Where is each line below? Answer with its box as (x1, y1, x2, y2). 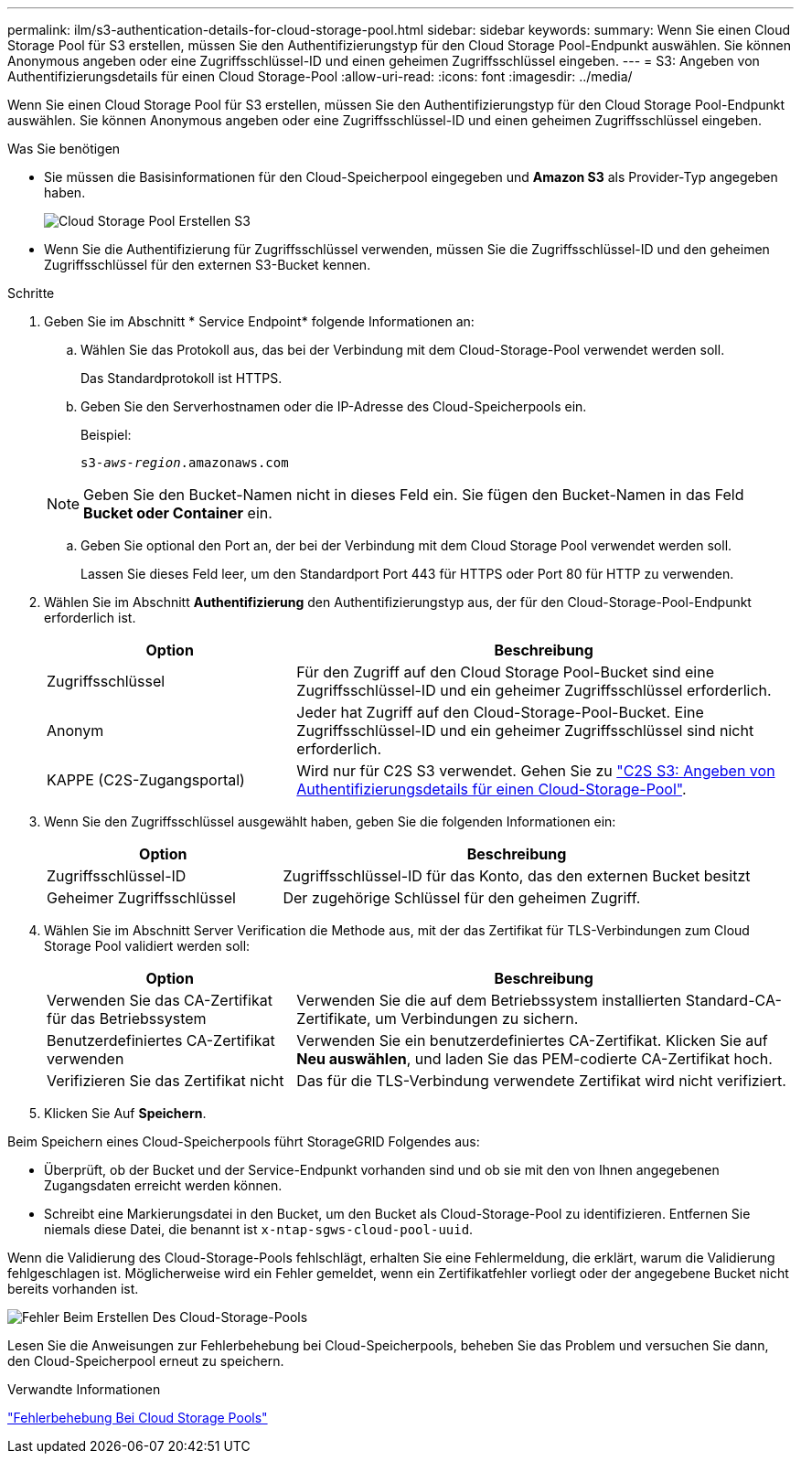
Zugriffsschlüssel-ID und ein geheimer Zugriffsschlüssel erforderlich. (296, 681, 772, 699)
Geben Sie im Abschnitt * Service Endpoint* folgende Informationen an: (44, 314, 475, 329)
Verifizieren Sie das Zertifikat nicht (47, 1072, 284, 1090)
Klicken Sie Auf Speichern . (44, 1105, 207, 1121)
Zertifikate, (296, 1009, 371, 1028)
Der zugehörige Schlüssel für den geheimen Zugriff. (283, 889, 641, 907)
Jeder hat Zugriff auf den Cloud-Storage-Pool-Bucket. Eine (296, 703, 704, 721)
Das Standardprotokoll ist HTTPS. (80, 370, 283, 386)
